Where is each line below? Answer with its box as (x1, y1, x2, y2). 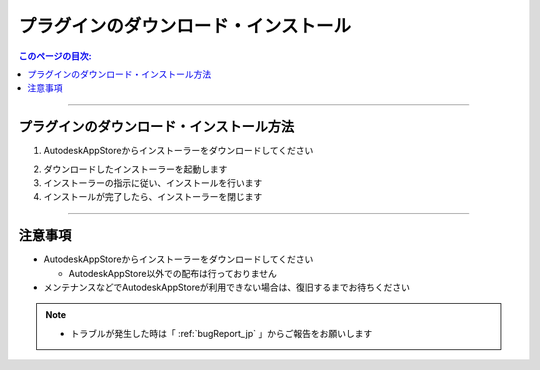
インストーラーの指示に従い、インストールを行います (43, 177, 263, 189)
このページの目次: (18, 50, 92, 62)
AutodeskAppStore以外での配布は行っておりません (68, 267, 277, 279)
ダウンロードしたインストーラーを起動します (43, 163, 228, 175)
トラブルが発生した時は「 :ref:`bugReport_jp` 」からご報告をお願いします (70, 327, 373, 339)
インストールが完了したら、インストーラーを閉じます (43, 191, 263, 203)
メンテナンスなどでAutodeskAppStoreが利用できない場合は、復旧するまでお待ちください (43, 281, 410, 294)
